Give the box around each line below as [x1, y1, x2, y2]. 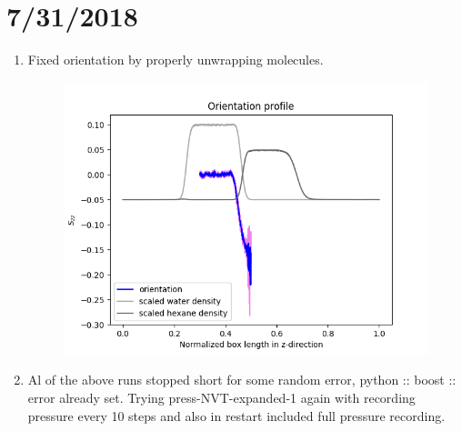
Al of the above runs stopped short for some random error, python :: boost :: [27, 370, 457, 389]
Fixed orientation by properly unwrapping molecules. [27, 50, 324, 69]
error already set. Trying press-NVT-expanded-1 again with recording [27, 388, 416, 407]
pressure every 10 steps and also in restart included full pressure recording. [27, 406, 446, 425]
